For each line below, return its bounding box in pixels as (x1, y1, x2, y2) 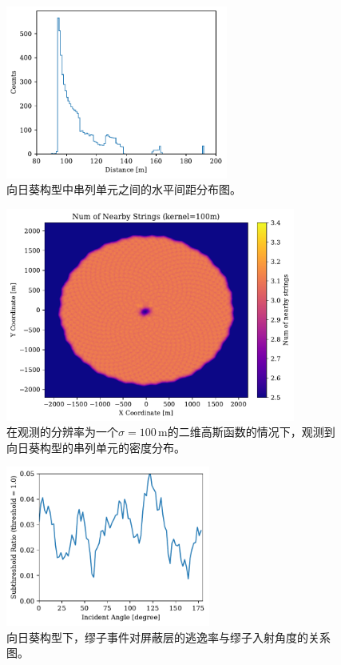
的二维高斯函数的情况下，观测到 (167, 423, 335, 440)
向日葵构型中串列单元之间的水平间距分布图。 (6, 181, 241, 198)
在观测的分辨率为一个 (6, 423, 118, 440)
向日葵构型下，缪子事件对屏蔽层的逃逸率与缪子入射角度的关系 (6, 628, 331, 645)
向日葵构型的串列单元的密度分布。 (6, 439, 185, 455)
